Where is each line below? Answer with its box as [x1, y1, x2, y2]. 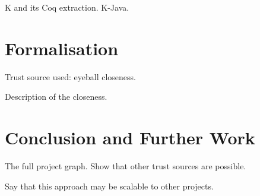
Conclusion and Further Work [5, 125, 255, 150]
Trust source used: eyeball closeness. [5, 70, 137, 83]
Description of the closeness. [5, 90, 107, 103]
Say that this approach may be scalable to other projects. [5, 179, 214, 192]
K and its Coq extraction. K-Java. [5, 1, 129, 13]
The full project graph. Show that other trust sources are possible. [5, 160, 246, 172]
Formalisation [5, 36, 119, 60]
